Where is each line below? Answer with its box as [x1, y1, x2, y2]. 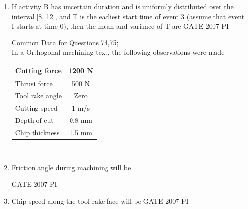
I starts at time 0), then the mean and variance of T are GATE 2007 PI [11, 21, 229, 31]
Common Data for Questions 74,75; [11, 37, 119, 47]
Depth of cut [15, 115, 54, 125]
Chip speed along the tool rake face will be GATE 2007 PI [11, 195, 189, 206]
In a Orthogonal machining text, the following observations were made [11, 47, 225, 57]
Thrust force [15, 78, 53, 89]
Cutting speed [15, 103, 58, 113]
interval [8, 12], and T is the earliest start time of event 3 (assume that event [11, 11, 245, 21]
